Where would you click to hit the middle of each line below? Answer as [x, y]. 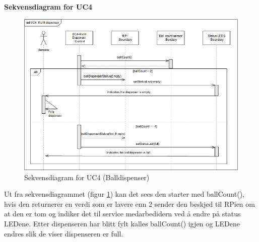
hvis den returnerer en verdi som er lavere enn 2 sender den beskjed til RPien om [129, 204]
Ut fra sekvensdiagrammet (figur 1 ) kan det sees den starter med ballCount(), [124, 194]
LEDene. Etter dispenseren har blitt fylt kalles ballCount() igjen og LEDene [122, 223]
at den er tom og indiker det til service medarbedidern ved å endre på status [122, 214]
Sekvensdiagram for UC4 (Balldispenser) [87, 177]
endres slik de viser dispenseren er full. [64, 233]
